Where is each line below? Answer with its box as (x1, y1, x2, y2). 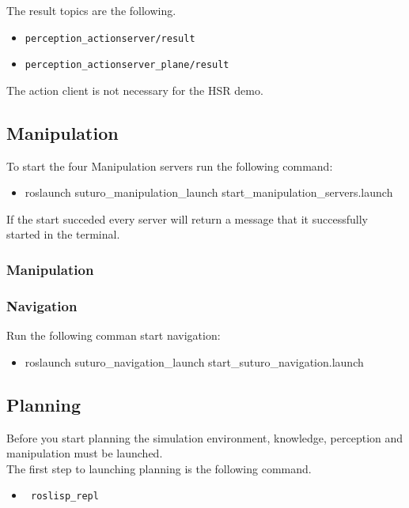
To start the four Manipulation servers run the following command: (6, 157, 333, 174)
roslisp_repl (30, 491, 99, 502)
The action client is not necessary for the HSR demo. (6, 81, 263, 98)
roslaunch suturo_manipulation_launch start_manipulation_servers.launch (25, 184, 393, 201)
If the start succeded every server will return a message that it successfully (6, 210, 368, 227)
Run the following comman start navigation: (6, 327, 221, 344)
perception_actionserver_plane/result (25, 59, 229, 71)
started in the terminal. (6, 226, 120, 243)
